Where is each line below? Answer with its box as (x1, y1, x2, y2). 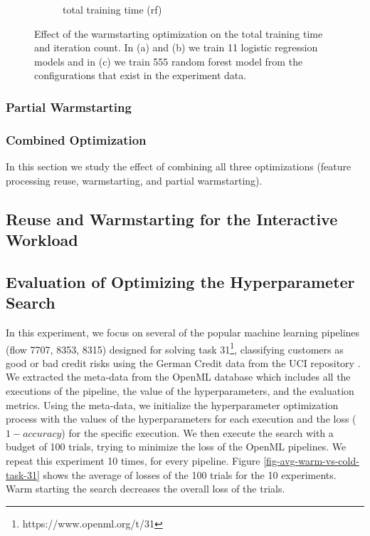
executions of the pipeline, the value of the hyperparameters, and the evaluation (6, 383, 354, 398)
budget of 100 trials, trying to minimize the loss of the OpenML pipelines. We (6, 439, 347, 454)
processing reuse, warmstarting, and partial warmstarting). (6, 172, 263, 187)
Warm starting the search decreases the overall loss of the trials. (6, 481, 285, 496)
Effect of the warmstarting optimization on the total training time (34, 26, 323, 41)
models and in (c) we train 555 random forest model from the (34, 53, 303, 68)
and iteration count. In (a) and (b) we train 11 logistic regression (34, 40, 318, 55)
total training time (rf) (63, 2, 162, 16)
